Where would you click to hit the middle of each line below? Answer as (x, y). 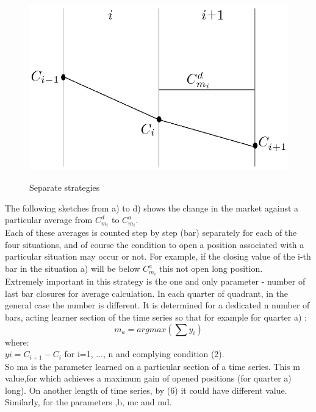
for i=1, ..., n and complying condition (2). (144, 354)
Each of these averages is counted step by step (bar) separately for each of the (151, 233)
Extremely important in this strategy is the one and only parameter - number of (155, 281)
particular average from (49, 220)
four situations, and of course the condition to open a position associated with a (155, 244)
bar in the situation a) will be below (73, 268)
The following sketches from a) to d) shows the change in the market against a (152, 208)
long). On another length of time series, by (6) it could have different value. (146, 390)
